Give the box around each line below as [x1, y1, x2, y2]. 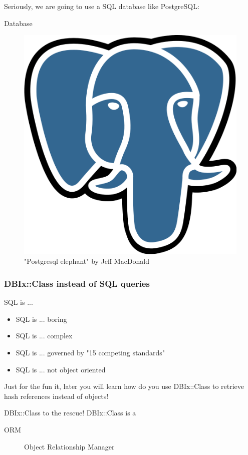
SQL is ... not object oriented [16, 364, 106, 374]
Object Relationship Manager [24, 441, 115, 451]
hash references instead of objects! [4, 390, 109, 401]
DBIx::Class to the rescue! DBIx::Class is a [4, 407, 136, 418]
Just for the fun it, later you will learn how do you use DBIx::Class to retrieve [4, 381, 244, 391]
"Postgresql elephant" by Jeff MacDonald [24, 256, 150, 266]
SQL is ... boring [16, 313, 67, 324]
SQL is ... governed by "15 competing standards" [16, 347, 165, 358]
